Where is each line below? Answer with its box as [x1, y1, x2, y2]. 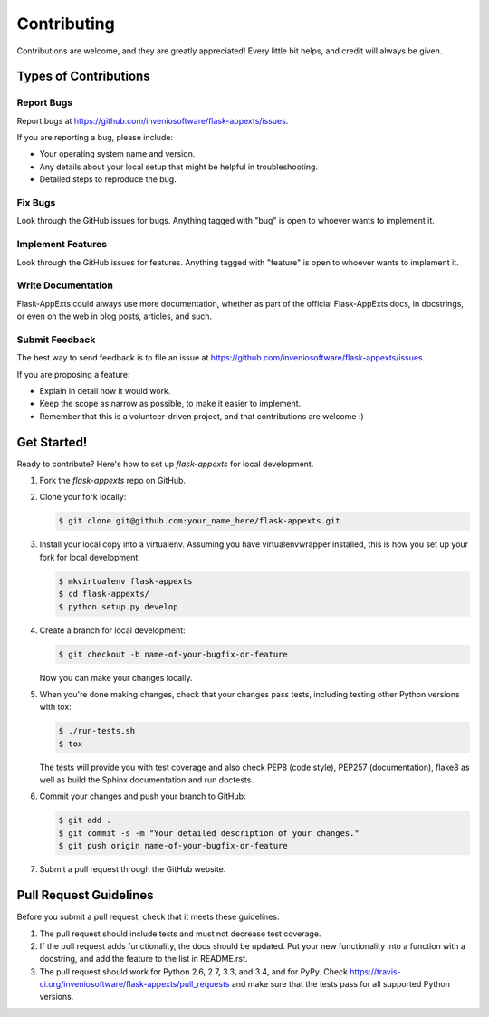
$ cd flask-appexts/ [58, 589, 149, 600]
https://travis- [350, 965, 402, 977]
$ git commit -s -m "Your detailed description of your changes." [58, 828, 360, 838]
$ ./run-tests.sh [58, 725, 136, 736]
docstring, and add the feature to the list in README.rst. [39, 954, 248, 964]
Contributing [16, 14, 115, 34]
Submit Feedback [16, 333, 96, 346]
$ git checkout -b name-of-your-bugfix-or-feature [58, 648, 289, 659]
